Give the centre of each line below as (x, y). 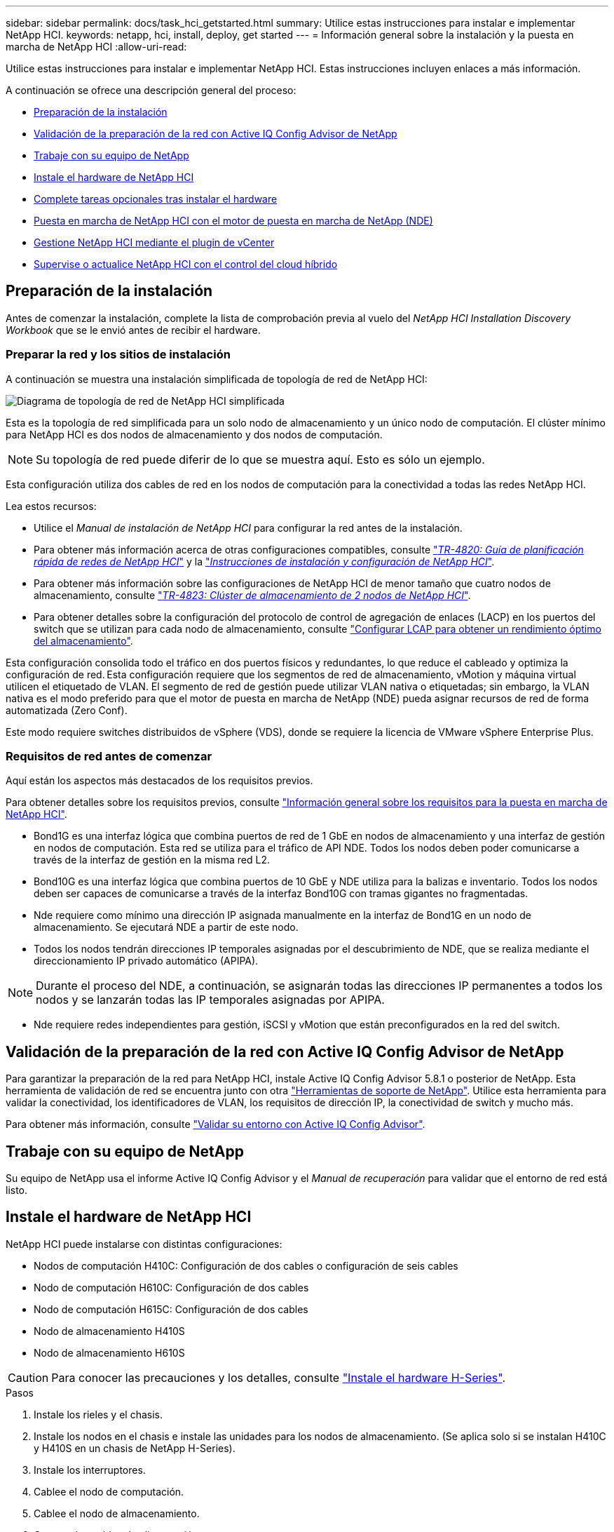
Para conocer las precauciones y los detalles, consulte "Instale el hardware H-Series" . (279, 1377)
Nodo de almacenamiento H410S (109, 1331)
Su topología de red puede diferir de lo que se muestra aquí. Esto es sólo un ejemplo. (260, 459)
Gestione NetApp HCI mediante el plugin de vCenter (154, 242)
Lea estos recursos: (51, 506)
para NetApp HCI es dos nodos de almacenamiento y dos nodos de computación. (194, 434)
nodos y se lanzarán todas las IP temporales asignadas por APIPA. (210, 1000)
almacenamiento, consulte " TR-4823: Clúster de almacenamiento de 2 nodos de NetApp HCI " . (252, 595)
